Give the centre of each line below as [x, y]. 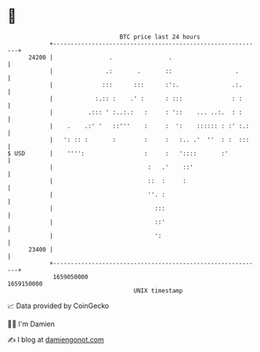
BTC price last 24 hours [160, 37]
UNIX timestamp [158, 290]
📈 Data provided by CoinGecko [58, 306]
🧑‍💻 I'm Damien [31, 324]
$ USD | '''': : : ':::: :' [118, 153]
